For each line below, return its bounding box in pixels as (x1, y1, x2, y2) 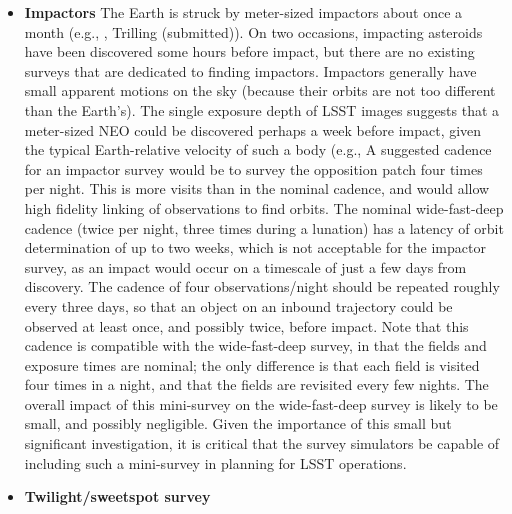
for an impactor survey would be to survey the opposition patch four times (24, 158, 483, 179)
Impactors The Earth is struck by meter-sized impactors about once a (24, 2, 463, 22)
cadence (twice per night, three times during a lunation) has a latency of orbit (24, 217, 504, 238)
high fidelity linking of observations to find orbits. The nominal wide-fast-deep (24, 197, 504, 218)
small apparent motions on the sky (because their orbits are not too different (24, 80, 496, 101)
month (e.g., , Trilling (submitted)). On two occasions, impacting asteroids (24, 21, 483, 42)
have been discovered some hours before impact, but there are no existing (24, 41, 475, 62)
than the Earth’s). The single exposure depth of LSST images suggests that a (24, 99, 500, 120)
